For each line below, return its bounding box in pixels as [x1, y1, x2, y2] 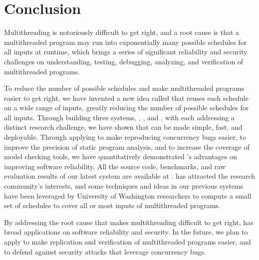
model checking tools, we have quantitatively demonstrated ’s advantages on [4, 151, 237, 162]
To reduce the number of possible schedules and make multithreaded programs [4, 83, 245, 93]
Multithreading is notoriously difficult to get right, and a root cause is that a [4, 27, 240, 37]
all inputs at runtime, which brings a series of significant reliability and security [4, 46, 248, 57]
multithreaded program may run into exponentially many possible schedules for [4, 36, 247, 47]
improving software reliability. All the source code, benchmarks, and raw [4, 161, 226, 171]
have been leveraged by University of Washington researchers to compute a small [4, 190, 252, 201]
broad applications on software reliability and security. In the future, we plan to [4, 227, 248, 237]
